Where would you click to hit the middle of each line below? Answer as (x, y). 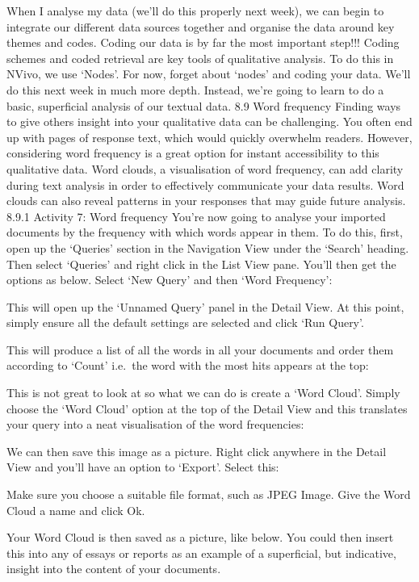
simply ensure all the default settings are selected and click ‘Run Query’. (185, 322)
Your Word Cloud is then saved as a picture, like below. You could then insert (200, 537)
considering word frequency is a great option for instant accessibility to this (193, 153)
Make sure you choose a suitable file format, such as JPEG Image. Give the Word (209, 494)
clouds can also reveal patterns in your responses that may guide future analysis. (206, 201)
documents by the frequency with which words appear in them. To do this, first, (205, 232)
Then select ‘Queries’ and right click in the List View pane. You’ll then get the (201, 264)
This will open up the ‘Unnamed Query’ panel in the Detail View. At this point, (205, 306)
